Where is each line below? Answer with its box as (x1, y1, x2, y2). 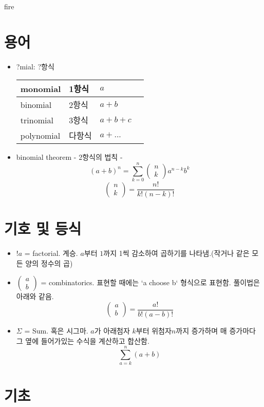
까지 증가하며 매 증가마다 (176, 325, 256, 336)
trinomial (20, 114, 53, 126)
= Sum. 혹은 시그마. (24, 325, 88, 336)
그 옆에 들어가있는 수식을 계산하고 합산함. (16, 335, 149, 346)
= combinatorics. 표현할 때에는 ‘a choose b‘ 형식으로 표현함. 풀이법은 (41, 277, 260, 288)
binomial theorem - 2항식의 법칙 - (16, 152, 123, 162)
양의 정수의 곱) (25, 257, 73, 268)
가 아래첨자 (94, 325, 130, 336)
